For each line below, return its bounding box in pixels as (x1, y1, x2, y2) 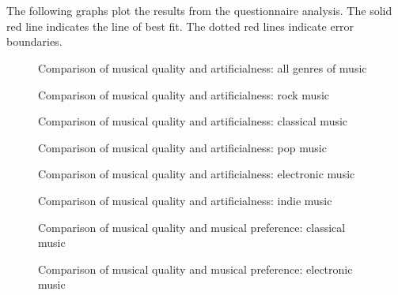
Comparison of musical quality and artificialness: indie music (38, 192, 332, 208)
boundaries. (6, 33, 63, 50)
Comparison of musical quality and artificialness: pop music (38, 139, 327, 155)
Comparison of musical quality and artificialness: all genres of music (38, 59, 367, 76)
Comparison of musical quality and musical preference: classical (38, 218, 346, 235)
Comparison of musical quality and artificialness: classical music (38, 113, 348, 129)
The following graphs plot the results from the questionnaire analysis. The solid (6, 2, 392, 19)
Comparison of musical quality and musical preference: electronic (38, 260, 353, 277)
